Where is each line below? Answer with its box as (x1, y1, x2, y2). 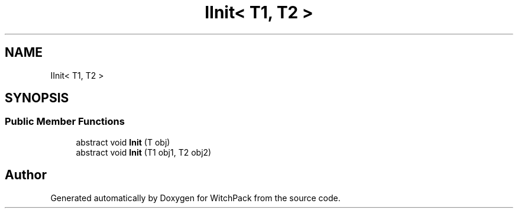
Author (5, 167, 47, 183)
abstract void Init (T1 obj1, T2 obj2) (76, 147, 212, 157)
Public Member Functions (5, 115, 125, 128)
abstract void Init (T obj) (76, 137, 170, 147)
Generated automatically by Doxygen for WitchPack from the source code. (50, 192, 341, 203)
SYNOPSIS (5, 91, 69, 106)
